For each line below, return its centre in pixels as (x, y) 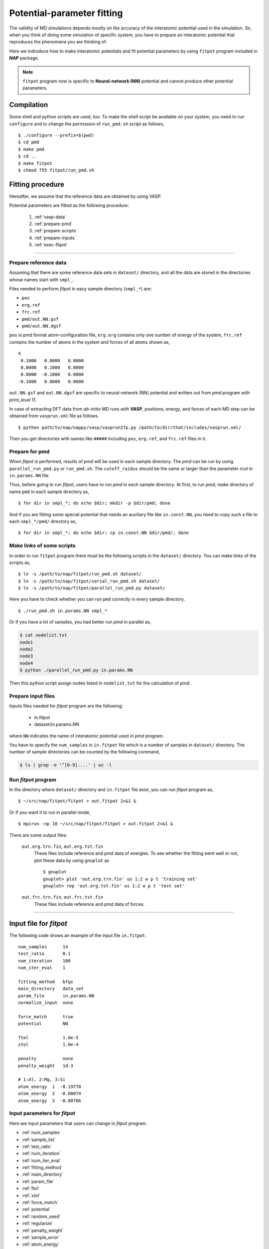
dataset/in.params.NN (57, 724)
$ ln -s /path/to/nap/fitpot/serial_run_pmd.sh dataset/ (89, 581)
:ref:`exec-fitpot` (51, 245)
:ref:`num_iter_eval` (41, 1160)
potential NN (43, 1024)
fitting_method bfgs (46, 981)
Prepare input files (32, 696)
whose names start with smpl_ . (42, 279)
